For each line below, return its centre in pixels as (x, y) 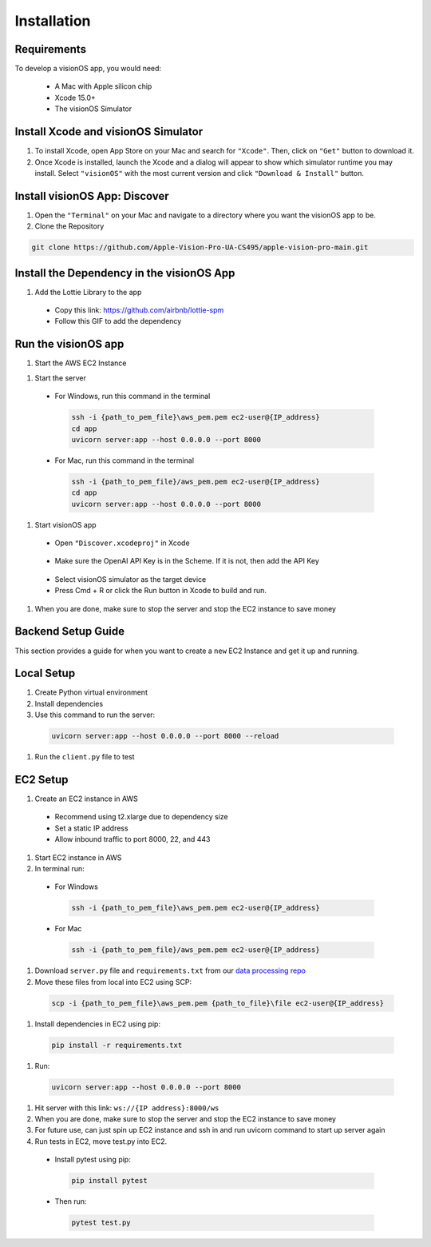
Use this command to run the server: (95, 715)
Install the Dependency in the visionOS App (125, 273)
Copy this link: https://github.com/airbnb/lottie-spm (139, 310)
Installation (53, 21)
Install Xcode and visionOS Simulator (109, 132)
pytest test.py (101, 1223)
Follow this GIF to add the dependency (118, 321)
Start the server (61, 378)
